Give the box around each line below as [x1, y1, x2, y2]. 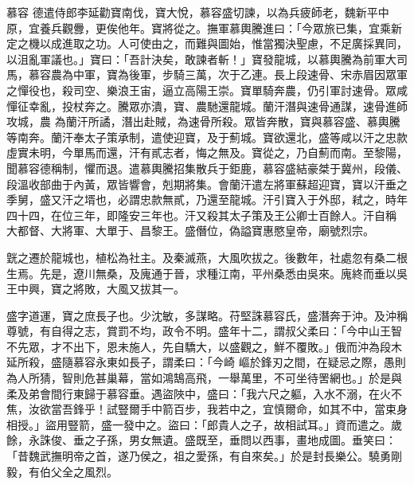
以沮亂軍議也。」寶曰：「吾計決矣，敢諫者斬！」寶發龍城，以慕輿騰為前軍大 [6, 50, 396, 67]
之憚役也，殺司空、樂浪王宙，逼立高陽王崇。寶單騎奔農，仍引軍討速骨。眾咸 [6, 81, 408, 98]
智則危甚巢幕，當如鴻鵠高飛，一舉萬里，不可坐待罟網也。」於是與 [61, 370, 402, 386]
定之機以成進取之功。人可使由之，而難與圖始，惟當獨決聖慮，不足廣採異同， [6, 35, 408, 52]
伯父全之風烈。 [39, 463, 118, 479]
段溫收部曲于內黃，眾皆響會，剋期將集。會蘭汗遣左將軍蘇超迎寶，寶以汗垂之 [6, 175, 408, 192]
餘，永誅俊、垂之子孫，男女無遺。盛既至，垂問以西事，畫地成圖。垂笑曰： [6, 432, 396, 448]
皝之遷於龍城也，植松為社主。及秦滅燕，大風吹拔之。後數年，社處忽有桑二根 [6, 248, 408, 265]
